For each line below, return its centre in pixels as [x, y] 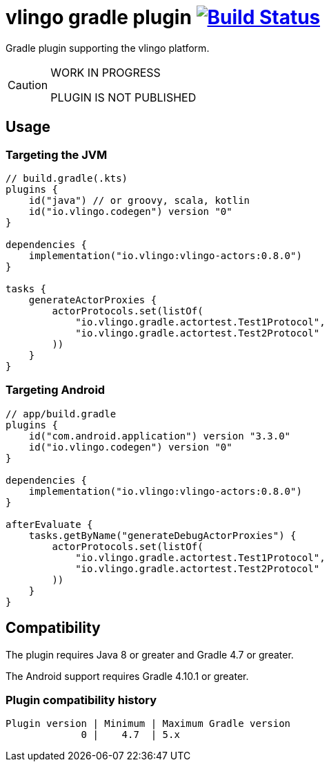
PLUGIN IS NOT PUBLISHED [123, 97]
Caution [28, 85]
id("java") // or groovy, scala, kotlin [139, 200]
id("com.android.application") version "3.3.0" [160, 436]
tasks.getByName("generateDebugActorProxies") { [162, 535]
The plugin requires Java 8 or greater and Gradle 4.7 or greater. [150, 654]
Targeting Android [56, 390]
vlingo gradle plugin [99, 17]
